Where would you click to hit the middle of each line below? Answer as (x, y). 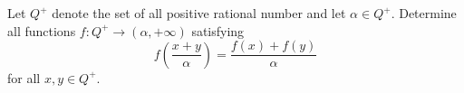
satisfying (218, 30)
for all (24, 77)
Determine (428, 13)
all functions (42, 30)
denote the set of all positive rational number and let (199, 13)
